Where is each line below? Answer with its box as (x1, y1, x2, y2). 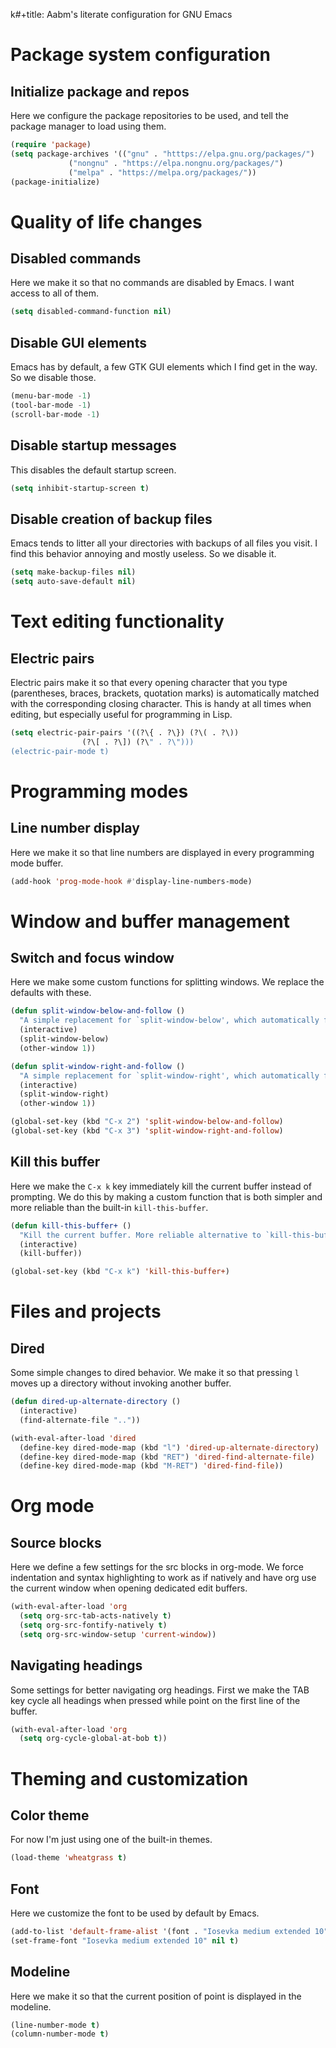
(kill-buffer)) (19, 1249, 83, 1259)
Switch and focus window (10, 950, 175, 967)
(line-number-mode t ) (10, 2020, 101, 2030)
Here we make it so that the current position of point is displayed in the (10, 1990, 302, 2002)
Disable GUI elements (10, 334, 147, 351)
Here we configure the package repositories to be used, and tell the (10, 110, 289, 121)
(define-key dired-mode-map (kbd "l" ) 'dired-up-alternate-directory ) (19, 1442, 320, 1453)
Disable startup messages (10, 437, 177, 454)
